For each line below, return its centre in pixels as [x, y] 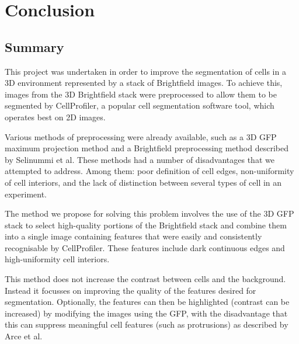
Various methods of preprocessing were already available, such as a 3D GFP [141, 136]
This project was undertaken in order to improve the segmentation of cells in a [145, 71]
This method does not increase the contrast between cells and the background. [145, 279]
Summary [34, 46]
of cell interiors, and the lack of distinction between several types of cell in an [143, 182]
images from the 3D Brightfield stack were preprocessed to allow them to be [141, 94]
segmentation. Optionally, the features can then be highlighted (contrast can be [147, 302]
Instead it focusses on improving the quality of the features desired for [131, 290]
